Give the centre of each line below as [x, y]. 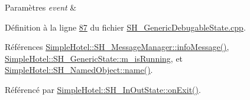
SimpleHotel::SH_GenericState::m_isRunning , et [94, 58]
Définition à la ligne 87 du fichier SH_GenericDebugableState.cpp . [125, 27]
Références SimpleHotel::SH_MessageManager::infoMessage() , [117, 47]
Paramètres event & [41, 7]
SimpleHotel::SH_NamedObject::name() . [79, 70]
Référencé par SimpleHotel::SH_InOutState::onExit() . [103, 89]
